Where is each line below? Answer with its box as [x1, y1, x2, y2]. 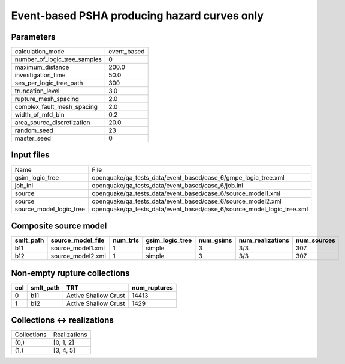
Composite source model [11, 221, 107, 231]
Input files [11, 150, 50, 160]
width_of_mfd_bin [14, 111, 65, 119]
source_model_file [50, 236, 105, 244]
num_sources [295, 236, 335, 244]
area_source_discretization [14, 118, 90, 127]
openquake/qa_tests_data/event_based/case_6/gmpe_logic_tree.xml [92, 173, 285, 181]
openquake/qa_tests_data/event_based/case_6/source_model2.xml [92, 197, 282, 205]
